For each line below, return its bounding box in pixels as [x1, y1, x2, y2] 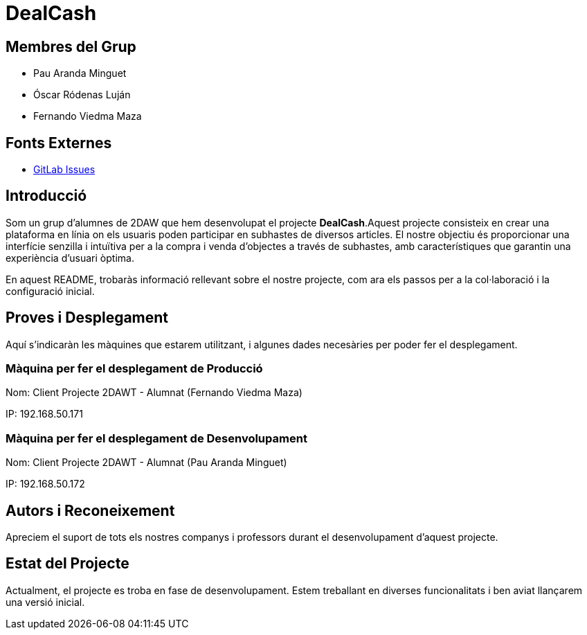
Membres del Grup [6, 37, 136, 55]
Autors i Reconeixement [6, 501, 175, 519]
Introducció [6, 187, 87, 205]
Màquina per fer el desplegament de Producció [6, 361, 263, 376]
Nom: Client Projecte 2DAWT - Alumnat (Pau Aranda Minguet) [6, 456, 287, 469]
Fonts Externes [6, 134, 112, 152]
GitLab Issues [33, 163, 96, 176]
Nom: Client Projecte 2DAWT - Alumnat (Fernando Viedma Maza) [6, 386, 302, 399]
